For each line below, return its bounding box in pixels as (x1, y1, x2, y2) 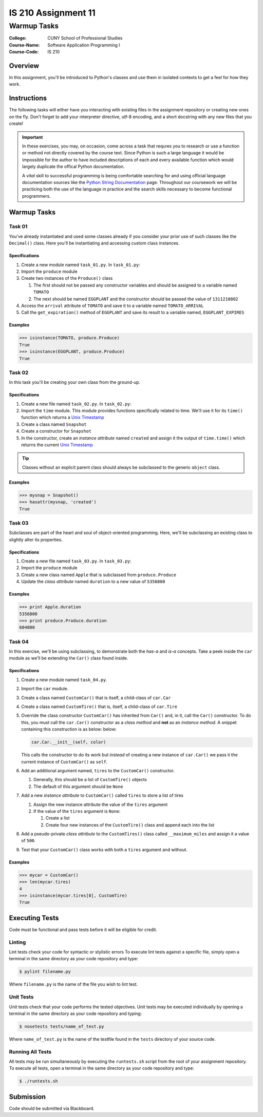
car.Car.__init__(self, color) (31, 740, 107, 745)
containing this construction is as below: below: (21, 726, 117, 732)
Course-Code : (9, 49, 39, 55)
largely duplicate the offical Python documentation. (22, 164, 125, 169)
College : (9, 35, 27, 41)
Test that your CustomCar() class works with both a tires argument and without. (21, 847, 188, 852)
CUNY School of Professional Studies (47, 35, 123, 41)
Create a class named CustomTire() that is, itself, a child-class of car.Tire (21, 703, 177, 710)
